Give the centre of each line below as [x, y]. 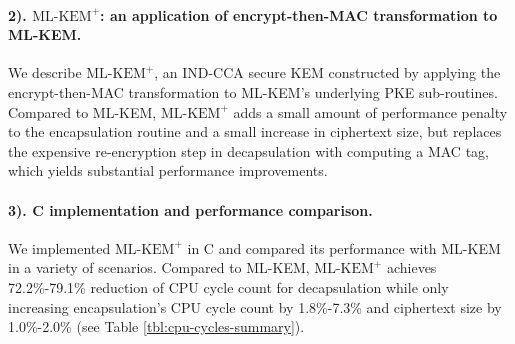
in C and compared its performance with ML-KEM [344, 247]
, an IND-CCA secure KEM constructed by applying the [327, 72]
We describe [45, 72]
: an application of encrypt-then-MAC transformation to [299, 14]
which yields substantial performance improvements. [168, 170]
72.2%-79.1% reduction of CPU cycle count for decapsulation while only [228, 286]
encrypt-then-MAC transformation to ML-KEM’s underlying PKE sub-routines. [253, 91]
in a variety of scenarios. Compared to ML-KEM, [159, 267]
